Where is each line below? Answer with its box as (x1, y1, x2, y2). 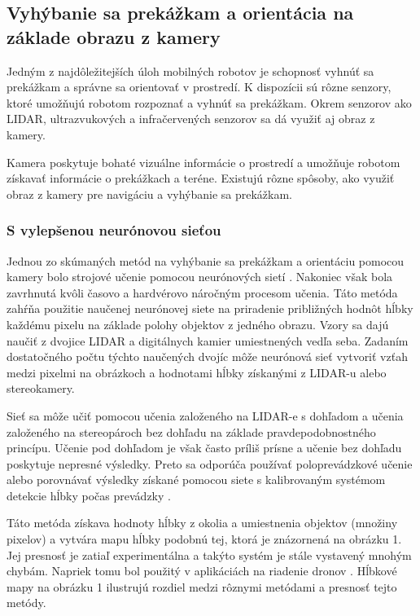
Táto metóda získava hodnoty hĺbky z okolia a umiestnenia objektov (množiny (7, 514, 398, 531)
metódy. (7, 594, 46, 611)
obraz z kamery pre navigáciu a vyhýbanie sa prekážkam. (7, 185, 293, 202)
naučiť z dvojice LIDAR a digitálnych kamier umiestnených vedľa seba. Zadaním (7, 332, 409, 349)
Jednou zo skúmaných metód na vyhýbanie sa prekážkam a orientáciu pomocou (7, 252, 405, 269)
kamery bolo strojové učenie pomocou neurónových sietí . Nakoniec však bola (7, 268, 393, 285)
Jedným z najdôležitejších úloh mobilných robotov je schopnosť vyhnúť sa (7, 62, 374, 79)
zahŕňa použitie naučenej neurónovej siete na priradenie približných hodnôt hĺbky (7, 300, 413, 317)
